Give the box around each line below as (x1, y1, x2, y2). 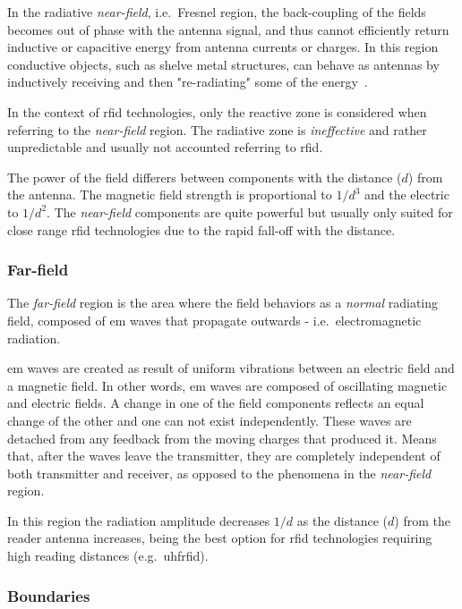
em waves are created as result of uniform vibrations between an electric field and (7, 359, 455, 377)
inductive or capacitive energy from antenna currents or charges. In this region (7, 38, 439, 56)
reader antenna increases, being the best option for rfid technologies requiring (7, 529, 432, 547)
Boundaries (7, 584, 90, 606)
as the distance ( (296, 511, 389, 529)
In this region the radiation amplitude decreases (7, 511, 270, 529)
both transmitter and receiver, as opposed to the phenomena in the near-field (7, 463, 432, 482)
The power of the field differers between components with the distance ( (7, 167, 402, 186)
